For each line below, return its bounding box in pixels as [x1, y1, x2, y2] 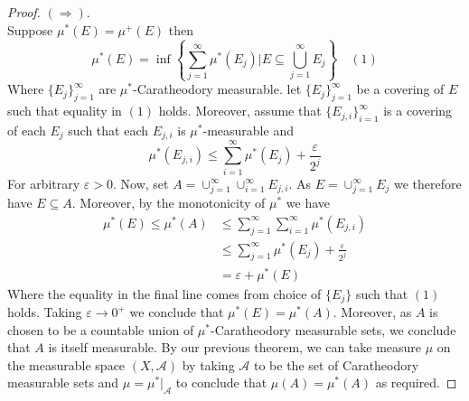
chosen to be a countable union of [7, 320, 194, 339]
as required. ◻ [375, 373, 457, 392]
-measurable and [202, 120, 294, 139]
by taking [182, 355, 235, 374]
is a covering [383, 101, 453, 120]
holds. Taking [7, 303, 82, 322]
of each [7, 120, 46, 139]
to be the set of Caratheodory [253, 355, 419, 374]
